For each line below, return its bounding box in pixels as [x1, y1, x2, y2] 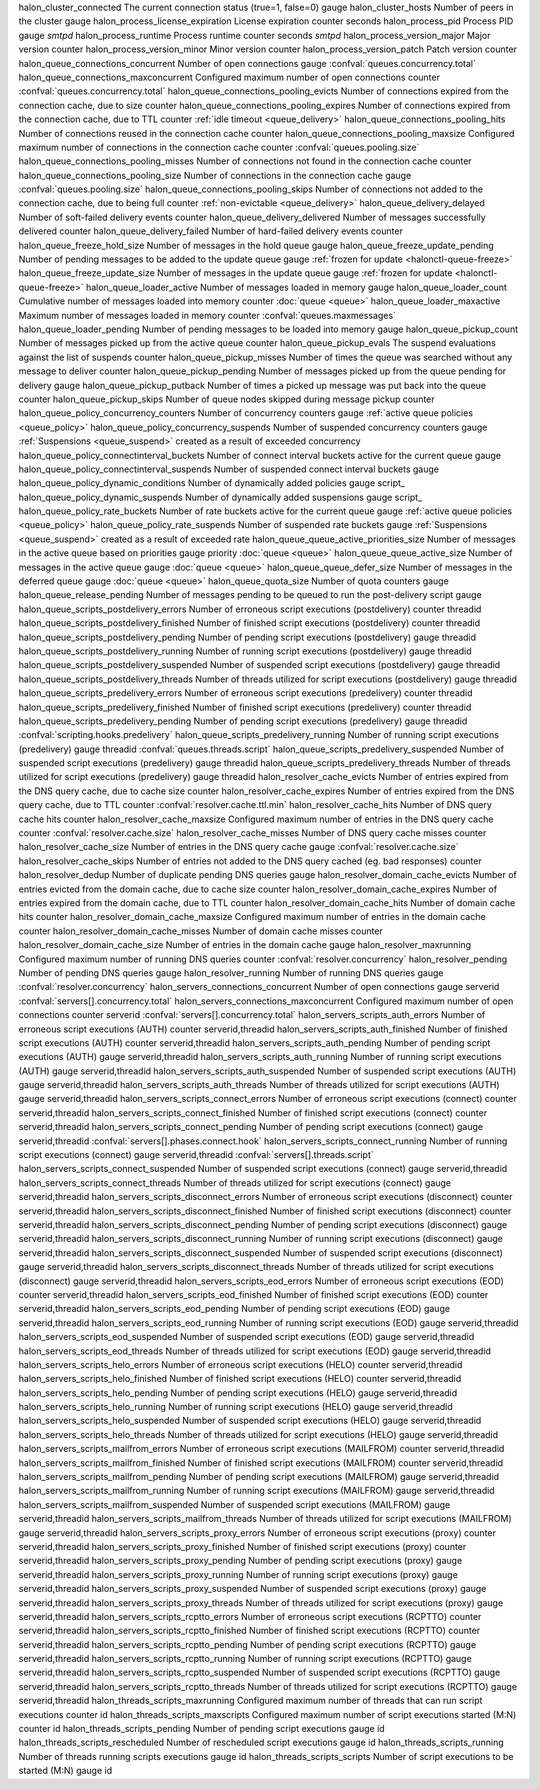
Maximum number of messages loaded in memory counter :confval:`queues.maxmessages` [18, 309, 397, 321]
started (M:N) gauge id [18, 1765, 113, 1777]
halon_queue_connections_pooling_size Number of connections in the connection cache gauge [18, 169, 412, 181]
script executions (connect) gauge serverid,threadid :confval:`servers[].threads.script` [18, 1149, 374, 1161]
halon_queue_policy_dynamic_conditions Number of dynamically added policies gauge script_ [18, 477, 405, 489]
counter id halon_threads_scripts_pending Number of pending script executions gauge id [18, 1723, 385, 1735]
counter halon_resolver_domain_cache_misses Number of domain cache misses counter [18, 925, 384, 937]
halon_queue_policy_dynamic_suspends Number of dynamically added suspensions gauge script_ [18, 491, 423, 503]
